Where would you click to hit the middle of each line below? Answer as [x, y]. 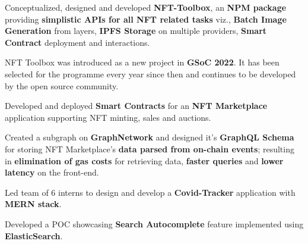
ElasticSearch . [34, 235]
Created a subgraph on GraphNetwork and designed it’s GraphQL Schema [150, 137]
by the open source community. [62, 85]
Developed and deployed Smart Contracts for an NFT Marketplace [136, 106]
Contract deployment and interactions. [77, 42]
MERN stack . [33, 204]
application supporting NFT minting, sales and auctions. [108, 117]
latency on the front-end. [52, 172]
